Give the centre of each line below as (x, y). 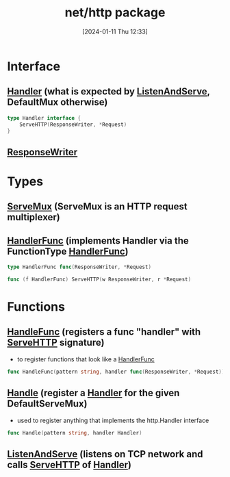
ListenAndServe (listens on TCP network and (105, 454)
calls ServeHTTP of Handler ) (69, 464)
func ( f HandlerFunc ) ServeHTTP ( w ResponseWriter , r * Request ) (99, 280)
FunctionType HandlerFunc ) (68, 251)
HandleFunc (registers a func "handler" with (104, 332)
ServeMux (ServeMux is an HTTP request (98, 207)
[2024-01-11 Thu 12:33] (115, 31)
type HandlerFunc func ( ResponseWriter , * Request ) (79, 267)
